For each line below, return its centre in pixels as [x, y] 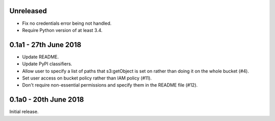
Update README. [40, 57]
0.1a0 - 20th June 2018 [47, 99]
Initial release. [24, 112]
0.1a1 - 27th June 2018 [45, 45]
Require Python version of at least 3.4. [62, 30]
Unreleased [28, 11]
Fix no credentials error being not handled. [67, 23]
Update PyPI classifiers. [47, 64]
